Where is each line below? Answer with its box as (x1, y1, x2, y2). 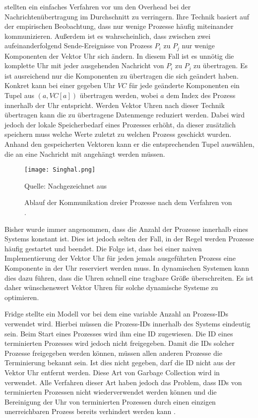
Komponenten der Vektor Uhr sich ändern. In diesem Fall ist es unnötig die (4, 50, 234, 61)
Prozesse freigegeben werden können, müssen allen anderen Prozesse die (4, 347, 222, 358)
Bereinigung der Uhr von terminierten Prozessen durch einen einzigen (4, 396, 216, 407)
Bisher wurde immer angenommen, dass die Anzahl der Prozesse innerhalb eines (4, 223, 249, 234)
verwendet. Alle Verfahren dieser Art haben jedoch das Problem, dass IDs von (4, 377, 242, 387)
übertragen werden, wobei (79, 90, 158, 101)
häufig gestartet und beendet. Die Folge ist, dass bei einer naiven (4, 243, 202, 253)
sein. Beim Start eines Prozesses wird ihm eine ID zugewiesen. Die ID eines (4, 328, 233, 338)
